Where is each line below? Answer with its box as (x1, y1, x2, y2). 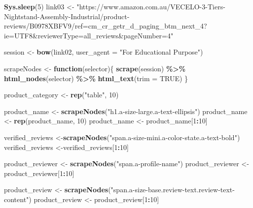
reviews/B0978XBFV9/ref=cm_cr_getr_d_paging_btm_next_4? (4, 21, 207, 31)
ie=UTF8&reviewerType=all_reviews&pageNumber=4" (4, 30, 174, 40)
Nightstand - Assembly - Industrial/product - (4, 11, 130, 21)
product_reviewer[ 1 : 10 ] (4, 168, 74, 178)
